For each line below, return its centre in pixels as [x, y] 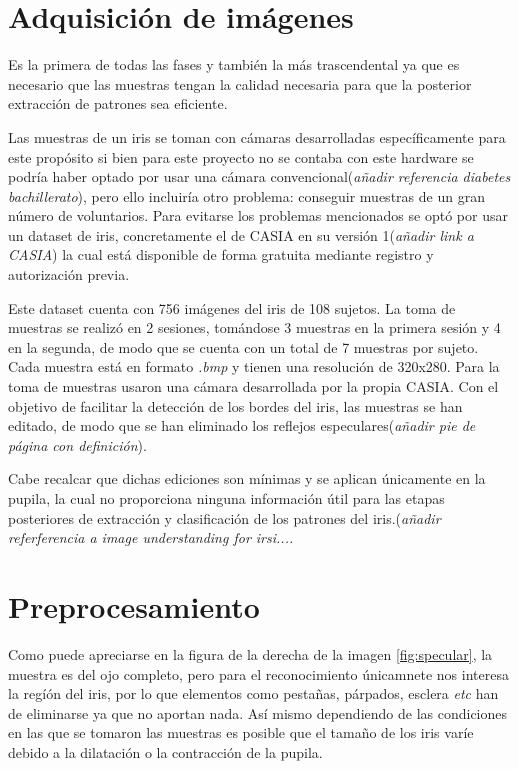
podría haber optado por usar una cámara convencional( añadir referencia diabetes [259, 176]
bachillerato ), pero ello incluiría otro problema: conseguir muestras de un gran [246, 195]
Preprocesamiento [134, 605]
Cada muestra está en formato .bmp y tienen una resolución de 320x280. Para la [254, 366]
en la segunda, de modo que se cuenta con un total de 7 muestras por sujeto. [243, 346]
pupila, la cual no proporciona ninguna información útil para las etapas [226, 498]
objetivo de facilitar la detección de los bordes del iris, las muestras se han [235, 405]
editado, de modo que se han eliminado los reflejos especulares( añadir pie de [242, 425]
